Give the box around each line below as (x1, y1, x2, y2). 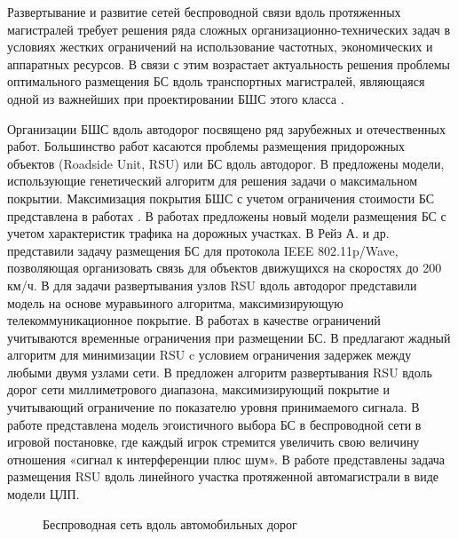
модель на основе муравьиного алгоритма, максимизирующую (7, 293, 343, 312)
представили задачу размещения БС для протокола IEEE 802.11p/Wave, (7, 241, 399, 259)
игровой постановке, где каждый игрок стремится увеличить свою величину (7, 432, 420, 451)
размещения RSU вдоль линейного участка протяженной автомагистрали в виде (7, 467, 439, 486)
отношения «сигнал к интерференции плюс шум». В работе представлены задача (7, 449, 446, 468)
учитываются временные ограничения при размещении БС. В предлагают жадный (7, 328, 451, 346)
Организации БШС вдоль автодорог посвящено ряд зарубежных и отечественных (7, 119, 446, 138)
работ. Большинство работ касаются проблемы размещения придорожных (7, 137, 405, 155)
